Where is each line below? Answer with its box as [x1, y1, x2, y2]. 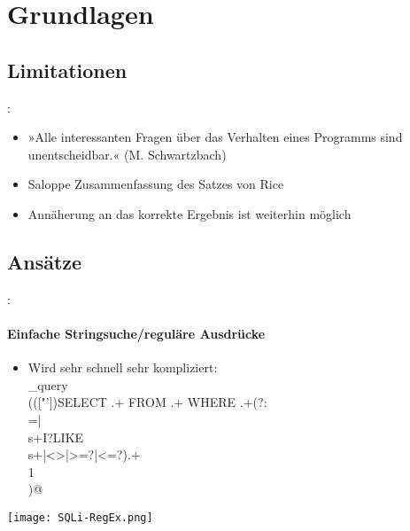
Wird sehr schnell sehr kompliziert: [27, 358, 218, 377]
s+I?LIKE [27, 427, 84, 446]
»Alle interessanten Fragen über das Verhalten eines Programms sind [27, 128, 403, 146]
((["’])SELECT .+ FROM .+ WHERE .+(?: [27, 393, 267, 411]
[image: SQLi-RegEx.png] [7, 511, 153, 524]
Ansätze [7, 247, 82, 275]
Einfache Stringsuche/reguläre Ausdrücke [7, 324, 266, 342]
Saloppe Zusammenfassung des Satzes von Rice [27, 175, 284, 193]
